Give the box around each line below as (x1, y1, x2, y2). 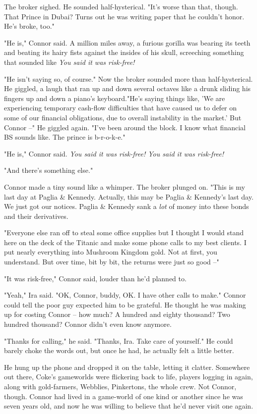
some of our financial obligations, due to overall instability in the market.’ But (4, 112, 242, 122)
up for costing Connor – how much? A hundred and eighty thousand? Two (4, 309, 230, 319)
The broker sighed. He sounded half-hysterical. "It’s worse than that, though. (4, 1, 238, 11)
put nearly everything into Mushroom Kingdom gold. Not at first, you (4, 247, 217, 257)
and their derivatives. (4, 210, 68, 221)
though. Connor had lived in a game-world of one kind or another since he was (4, 391, 243, 401)
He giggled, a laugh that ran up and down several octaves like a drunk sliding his (4, 83, 251, 94)
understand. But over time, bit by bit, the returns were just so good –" (4, 257, 219, 267)
